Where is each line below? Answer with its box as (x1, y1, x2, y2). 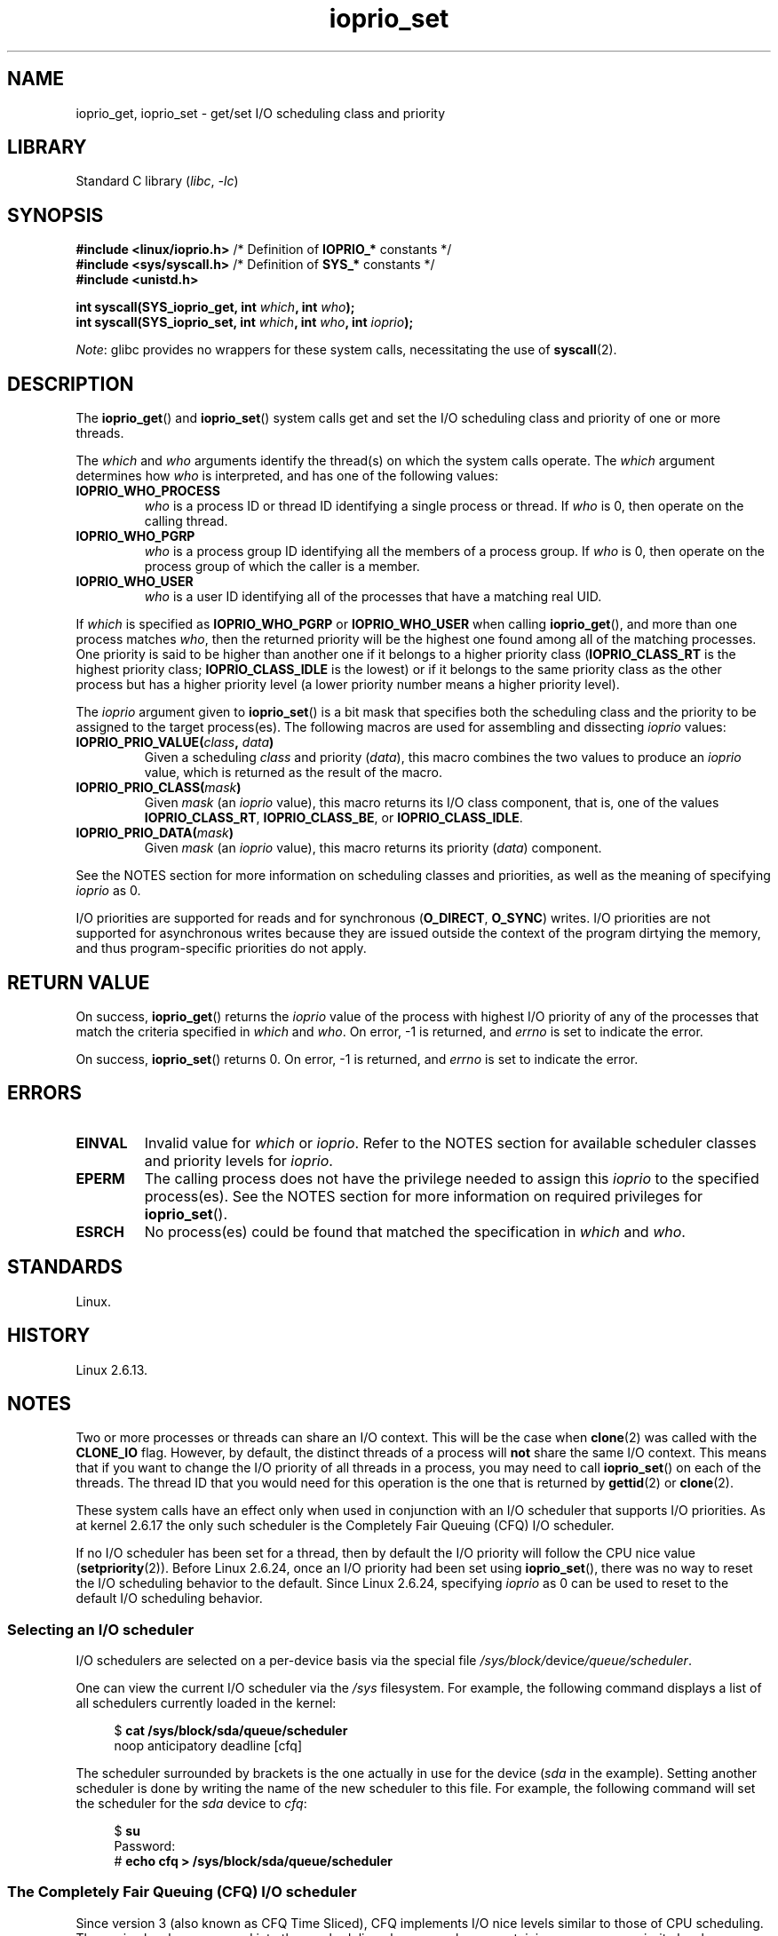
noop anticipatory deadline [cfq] (114, 1738, 303, 1754)
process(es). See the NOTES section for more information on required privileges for (144, 1186, 703, 1205)
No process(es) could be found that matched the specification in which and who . (144, 1222, 686, 1241)
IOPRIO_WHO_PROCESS (75, 483, 220, 499)
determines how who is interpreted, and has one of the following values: (75, 468, 498, 484)
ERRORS (7, 1082, 83, 1105)
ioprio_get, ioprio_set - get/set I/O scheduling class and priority (75, 105, 446, 121)
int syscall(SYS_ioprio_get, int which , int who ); (75, 299, 355, 315)
